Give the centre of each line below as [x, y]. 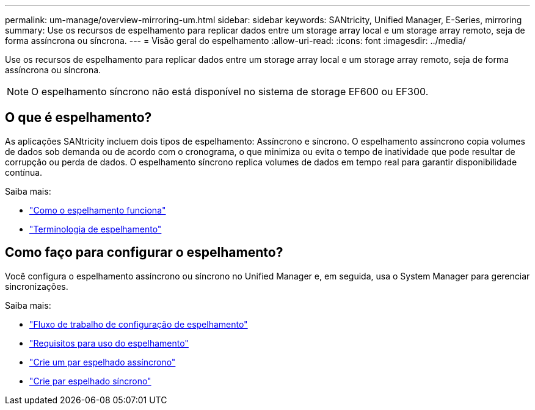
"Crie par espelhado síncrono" [90, 381]
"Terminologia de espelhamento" [96, 229]
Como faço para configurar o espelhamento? [144, 253]
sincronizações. [37, 286]
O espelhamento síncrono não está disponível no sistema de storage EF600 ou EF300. [230, 92]
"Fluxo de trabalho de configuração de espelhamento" [139, 324]
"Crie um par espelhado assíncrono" [103, 362]
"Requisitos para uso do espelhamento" [109, 343]
